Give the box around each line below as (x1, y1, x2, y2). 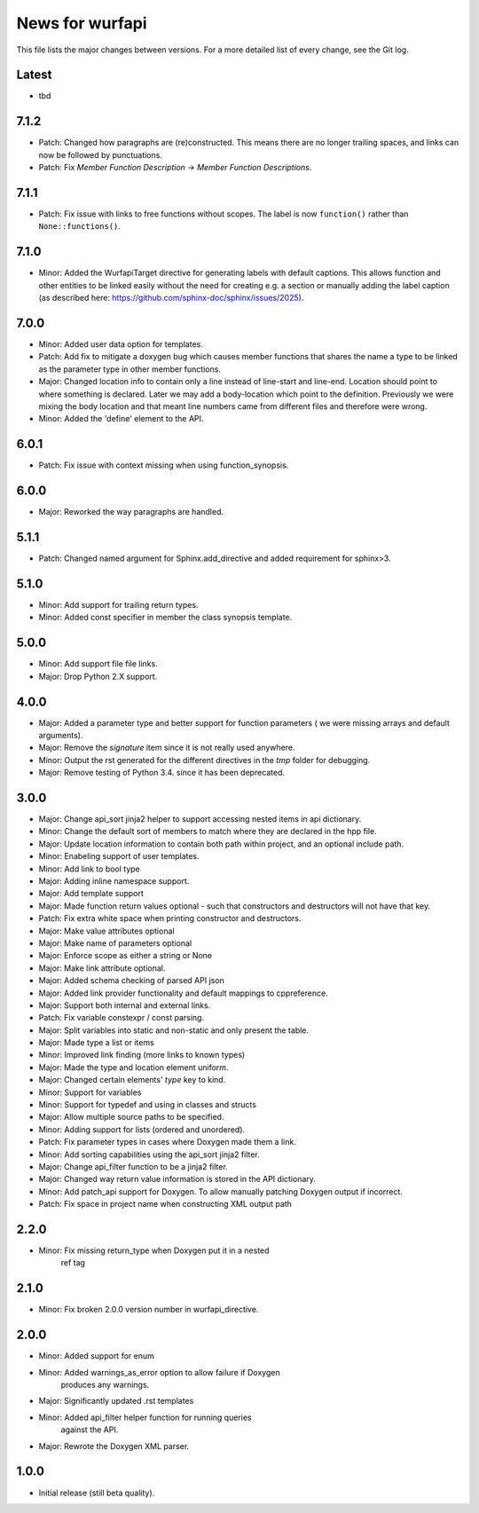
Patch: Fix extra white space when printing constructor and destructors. (38, 913, 302, 924)
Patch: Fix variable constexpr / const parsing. (38, 1013, 204, 1023)
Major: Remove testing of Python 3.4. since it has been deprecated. (38, 768, 286, 778)
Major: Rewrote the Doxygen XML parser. (38, 1440, 190, 1451)
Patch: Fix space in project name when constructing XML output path (38, 1199, 293, 1210)
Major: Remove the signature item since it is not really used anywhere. (38, 742, 295, 753)
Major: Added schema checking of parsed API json (38, 975, 225, 986)
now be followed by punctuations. (38, 149, 163, 160)
